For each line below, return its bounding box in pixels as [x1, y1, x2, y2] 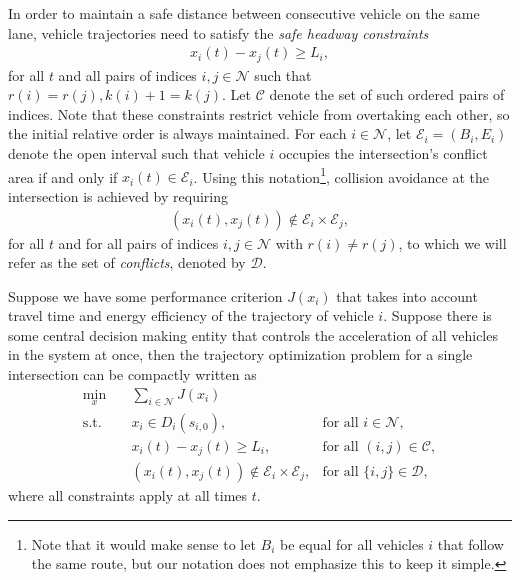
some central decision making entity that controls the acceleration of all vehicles [8, 324, 498, 345]
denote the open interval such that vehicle [8, 143, 265, 164]
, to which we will [398, 232, 507, 253]
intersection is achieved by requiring [8, 185, 228, 206]
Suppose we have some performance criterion [8, 285, 283, 306]
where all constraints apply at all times [8, 485, 248, 506]
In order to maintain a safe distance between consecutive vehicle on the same [8, 3, 480, 23]
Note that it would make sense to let [31, 533, 256, 554]
